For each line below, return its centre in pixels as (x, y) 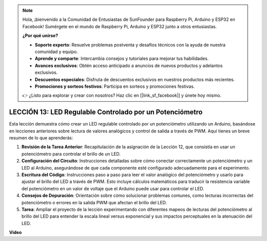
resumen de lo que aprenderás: (41, 138)
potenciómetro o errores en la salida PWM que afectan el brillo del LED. (94, 202)
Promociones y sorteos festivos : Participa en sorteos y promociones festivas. (115, 86)
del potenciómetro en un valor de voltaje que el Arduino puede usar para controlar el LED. (113, 188)
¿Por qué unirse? (40, 36)
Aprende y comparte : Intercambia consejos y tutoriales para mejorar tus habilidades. (122, 59)
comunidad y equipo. (56, 52)
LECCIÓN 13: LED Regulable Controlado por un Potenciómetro (106, 112)
